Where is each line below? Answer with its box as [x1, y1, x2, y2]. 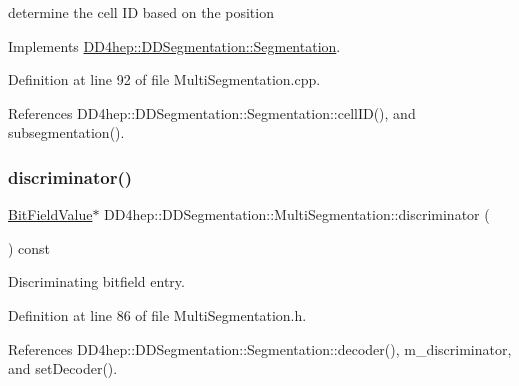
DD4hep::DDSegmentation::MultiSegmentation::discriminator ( [104, 204, 490, 225]
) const [8, 237, 51, 258]
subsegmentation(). [8, 122, 125, 143]
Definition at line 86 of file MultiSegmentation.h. [8, 304, 307, 325]
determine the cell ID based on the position [8, 2, 274, 22]
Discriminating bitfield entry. [8, 271, 185, 292]
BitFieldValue [8, 204, 93, 225]
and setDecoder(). [8, 358, 118, 379]
